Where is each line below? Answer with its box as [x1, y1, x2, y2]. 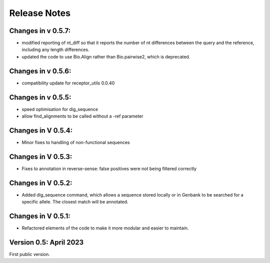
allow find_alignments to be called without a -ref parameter [21, 113, 143, 119]
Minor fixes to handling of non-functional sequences [21, 139, 130, 145]
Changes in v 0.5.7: [9, 26, 71, 35]
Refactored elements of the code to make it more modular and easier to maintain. [21, 225, 189, 231]
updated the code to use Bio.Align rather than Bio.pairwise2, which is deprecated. [21, 53, 190, 59]
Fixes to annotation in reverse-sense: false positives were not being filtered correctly [21, 165, 197, 171]
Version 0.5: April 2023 [9, 238, 84, 246]
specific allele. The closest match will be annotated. [21, 199, 128, 205]
